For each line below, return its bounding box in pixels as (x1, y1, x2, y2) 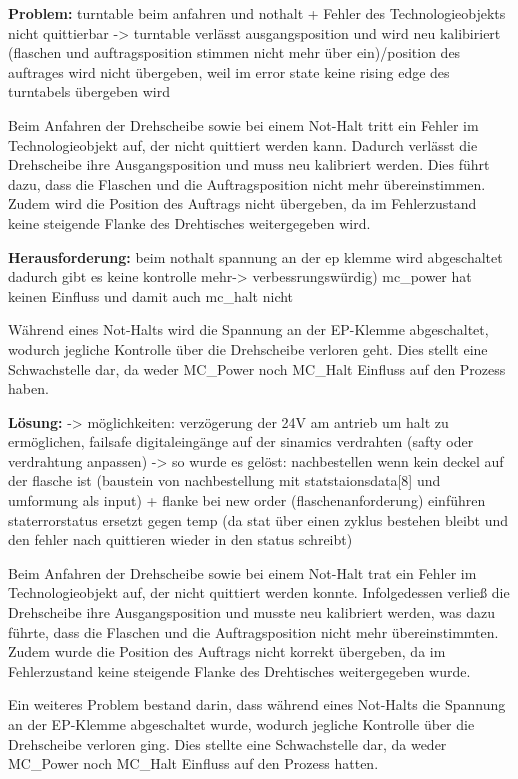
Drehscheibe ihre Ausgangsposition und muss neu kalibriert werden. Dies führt (8, 154, 490, 175)
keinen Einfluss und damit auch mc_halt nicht (8, 285, 294, 306)
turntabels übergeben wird (8, 81, 171, 102)
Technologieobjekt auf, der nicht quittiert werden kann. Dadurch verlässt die (8, 134, 478, 155)
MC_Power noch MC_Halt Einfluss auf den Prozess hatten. (8, 753, 379, 774)
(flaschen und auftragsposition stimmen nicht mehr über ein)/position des (8, 42, 461, 63)
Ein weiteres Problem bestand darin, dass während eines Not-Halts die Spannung (8, 694, 506, 715)
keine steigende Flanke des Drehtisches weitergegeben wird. (8, 212, 371, 233)
